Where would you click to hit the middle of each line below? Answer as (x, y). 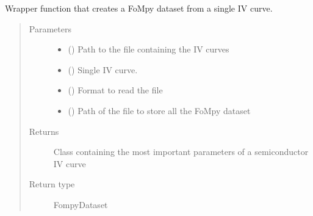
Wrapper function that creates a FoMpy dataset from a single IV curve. (139, 8)
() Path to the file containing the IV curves (149, 49)
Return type (52, 184)
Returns (44, 131)
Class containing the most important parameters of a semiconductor (181, 152)
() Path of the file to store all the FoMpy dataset (159, 110)
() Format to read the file (115, 90)
